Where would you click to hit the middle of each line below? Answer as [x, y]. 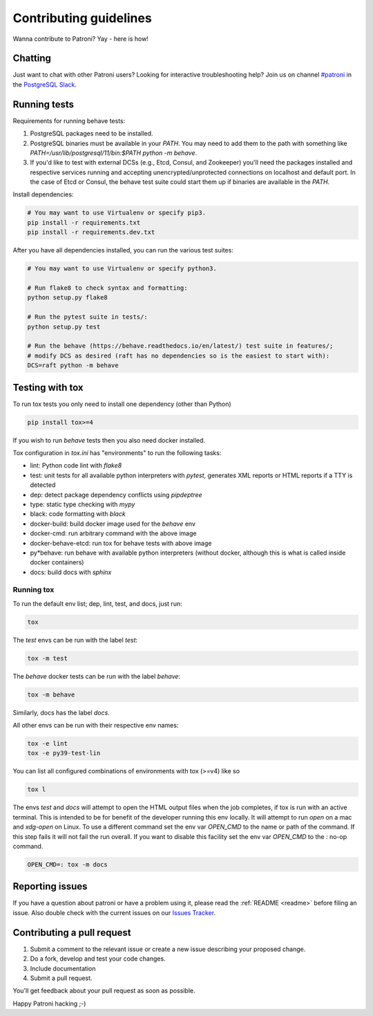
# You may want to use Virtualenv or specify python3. [122, 269]
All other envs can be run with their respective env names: [96, 726]
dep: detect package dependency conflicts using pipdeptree [116, 495]
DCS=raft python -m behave [73, 366]
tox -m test [48, 658]
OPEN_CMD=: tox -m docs [68, 864]
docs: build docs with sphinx [71, 572]
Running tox [34, 590]
